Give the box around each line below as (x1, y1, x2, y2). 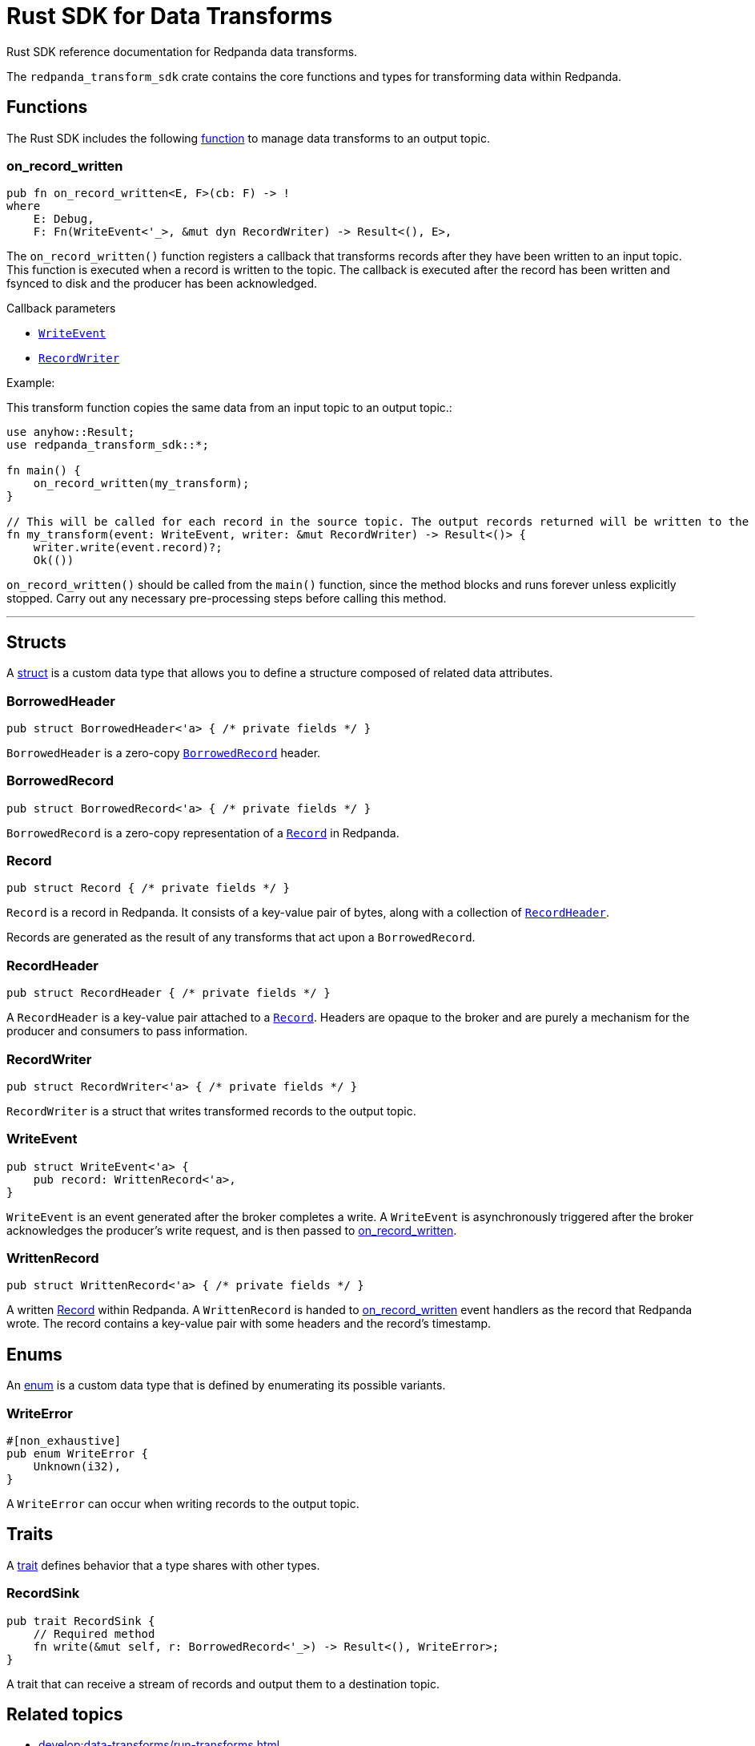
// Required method (33, 1627, 155, 1640)
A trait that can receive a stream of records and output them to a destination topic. (6, 1676, 440, 1691)
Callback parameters (6, 301, 116, 316)
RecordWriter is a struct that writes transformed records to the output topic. (6, 1103, 416, 1118)
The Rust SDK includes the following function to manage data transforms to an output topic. (6, 131, 490, 145)
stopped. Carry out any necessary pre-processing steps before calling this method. (6, 591, 447, 606)
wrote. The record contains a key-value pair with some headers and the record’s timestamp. (6, 1317, 492, 1331)
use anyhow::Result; (6, 425, 135, 439)
